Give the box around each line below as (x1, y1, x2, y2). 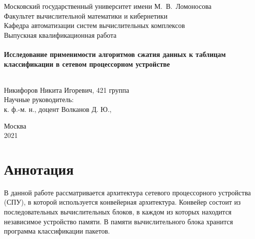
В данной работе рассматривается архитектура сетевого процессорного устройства (4, 187, 251, 197)
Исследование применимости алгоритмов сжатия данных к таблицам (4, 49, 226, 59)
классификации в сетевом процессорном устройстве (4, 58, 170, 69)
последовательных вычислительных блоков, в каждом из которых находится (4, 207, 232, 217)
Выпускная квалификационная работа (4, 29, 117, 40)
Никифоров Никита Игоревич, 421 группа (4, 84, 129, 95)
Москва (4, 120, 27, 131)
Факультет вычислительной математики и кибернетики (4, 10, 168, 21)
